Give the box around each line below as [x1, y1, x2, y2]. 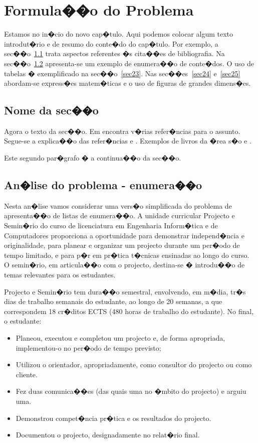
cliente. [16, 369, 38, 379]
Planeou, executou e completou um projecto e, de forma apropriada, [16, 333, 225, 343]
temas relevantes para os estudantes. [4, 269, 116, 280]
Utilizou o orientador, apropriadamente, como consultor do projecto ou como [16, 359, 252, 370]
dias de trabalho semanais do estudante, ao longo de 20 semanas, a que [4, 296, 222, 307]
